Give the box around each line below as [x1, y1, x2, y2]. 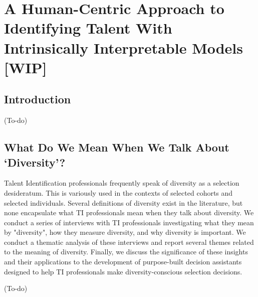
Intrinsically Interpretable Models [4, 37, 243, 58]
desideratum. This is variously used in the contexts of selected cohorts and [4, 187, 233, 198]
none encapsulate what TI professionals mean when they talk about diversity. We [4, 207, 254, 218]
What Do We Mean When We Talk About [4, 139, 229, 155]
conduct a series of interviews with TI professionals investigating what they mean [4, 217, 254, 227]
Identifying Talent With [4, 18, 172, 38]
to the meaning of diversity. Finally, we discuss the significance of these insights [4, 246, 248, 257]
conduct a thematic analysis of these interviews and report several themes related [4, 236, 254, 247]
